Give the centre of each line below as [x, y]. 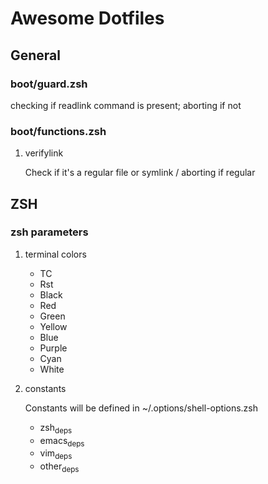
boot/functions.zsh [58, 131]
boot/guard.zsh [49, 84]
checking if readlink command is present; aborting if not [126, 105]
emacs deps [62, 441]
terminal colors [55, 254]
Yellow [53, 326]
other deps [59, 467]
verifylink [44, 153]
